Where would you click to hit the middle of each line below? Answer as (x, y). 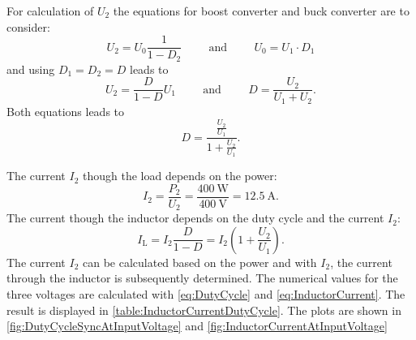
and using (31, 69)
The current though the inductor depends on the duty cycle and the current (195, 218)
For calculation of (50, 11)
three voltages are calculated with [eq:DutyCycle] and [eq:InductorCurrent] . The (206, 294)
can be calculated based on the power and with (199, 262)
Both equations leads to (66, 111)
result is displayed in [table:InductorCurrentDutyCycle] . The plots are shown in (204, 310)
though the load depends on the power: (180, 176)
